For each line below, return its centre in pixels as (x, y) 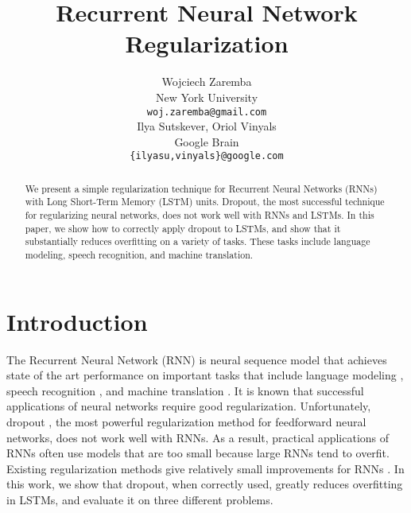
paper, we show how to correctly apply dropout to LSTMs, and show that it (183, 228)
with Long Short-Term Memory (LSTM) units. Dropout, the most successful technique (205, 202)
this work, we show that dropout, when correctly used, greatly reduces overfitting (205, 484)
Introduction (77, 321)
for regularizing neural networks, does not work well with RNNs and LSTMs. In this (200, 215)
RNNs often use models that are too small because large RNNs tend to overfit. (198, 453)
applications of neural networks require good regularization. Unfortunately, (189, 406)
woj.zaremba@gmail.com (207, 112)
